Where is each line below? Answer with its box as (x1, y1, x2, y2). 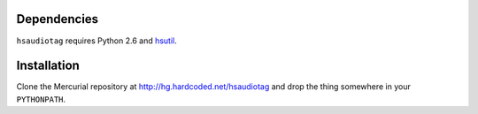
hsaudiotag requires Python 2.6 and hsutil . (16, 35, 177, 46)
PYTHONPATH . (16, 94, 66, 104)
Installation (16, 58, 80, 73)
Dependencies (16, 11, 99, 27)
